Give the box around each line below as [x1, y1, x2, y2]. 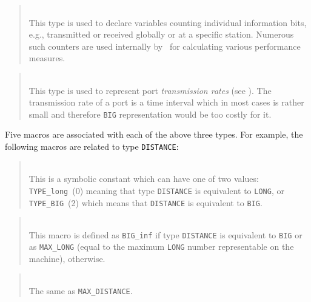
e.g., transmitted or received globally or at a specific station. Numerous [28, 28, 294, 41]
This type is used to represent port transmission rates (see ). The [28, 84, 272, 96]
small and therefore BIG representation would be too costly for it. [28, 107, 272, 120]
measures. [28, 52, 65, 64]
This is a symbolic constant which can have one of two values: [28, 172, 259, 185]
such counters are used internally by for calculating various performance [28, 39, 301, 52]
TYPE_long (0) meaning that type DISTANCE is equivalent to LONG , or [28, 184, 284, 196]
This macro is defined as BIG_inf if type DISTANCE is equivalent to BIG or [28, 228, 303, 241]
